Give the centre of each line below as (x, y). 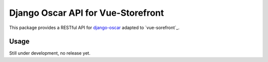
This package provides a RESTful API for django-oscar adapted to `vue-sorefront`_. (94, 28)
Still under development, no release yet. (50, 53)
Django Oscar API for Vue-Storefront (87, 13)
